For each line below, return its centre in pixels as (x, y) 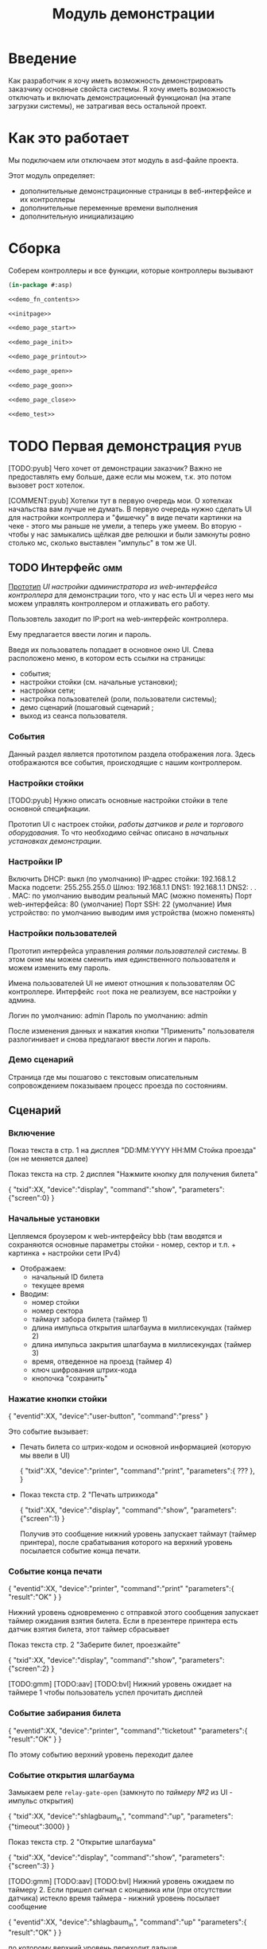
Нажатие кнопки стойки (58, 1399)
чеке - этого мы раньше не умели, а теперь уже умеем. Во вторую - (125, 526)
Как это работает (69, 138)
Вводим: (34, 1294)
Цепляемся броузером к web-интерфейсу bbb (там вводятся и (115, 1236)
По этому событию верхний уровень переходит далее (101, 1754)
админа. (22, 1000)
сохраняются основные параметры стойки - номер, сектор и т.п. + (122, 1244)
